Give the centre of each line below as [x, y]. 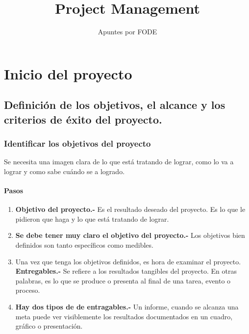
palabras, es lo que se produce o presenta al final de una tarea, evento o [123, 280]
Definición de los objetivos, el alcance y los [115, 105]
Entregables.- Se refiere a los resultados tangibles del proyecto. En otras [126, 271]
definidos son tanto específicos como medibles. [84, 245]
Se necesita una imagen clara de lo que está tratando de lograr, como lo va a [119, 162]
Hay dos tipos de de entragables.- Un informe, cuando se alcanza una [127, 307]
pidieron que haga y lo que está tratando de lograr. [92, 218]
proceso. [28, 290]
